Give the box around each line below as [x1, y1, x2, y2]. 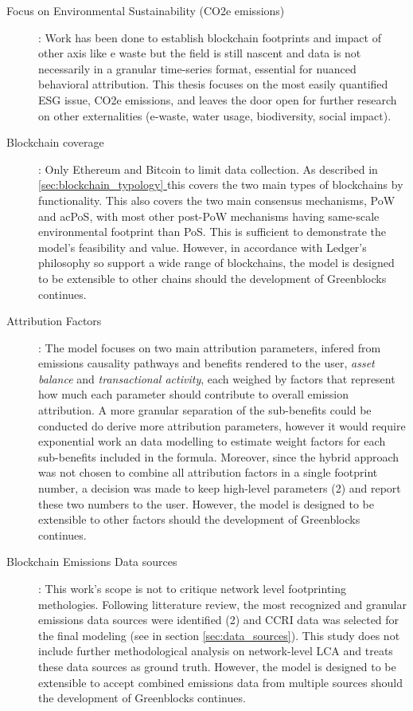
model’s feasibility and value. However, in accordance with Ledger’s [38, 238, 367, 255]
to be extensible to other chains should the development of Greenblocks [38, 269, 387, 286]
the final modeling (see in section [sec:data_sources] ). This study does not [38, 627, 400, 643]
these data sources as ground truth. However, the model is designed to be [38, 658, 396, 674]
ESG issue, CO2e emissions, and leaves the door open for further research [38, 91, 397, 108]
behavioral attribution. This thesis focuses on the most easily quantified [38, 76, 388, 92]
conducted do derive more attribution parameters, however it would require [38, 417, 406, 434]
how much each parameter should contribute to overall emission [38, 386, 349, 403]
